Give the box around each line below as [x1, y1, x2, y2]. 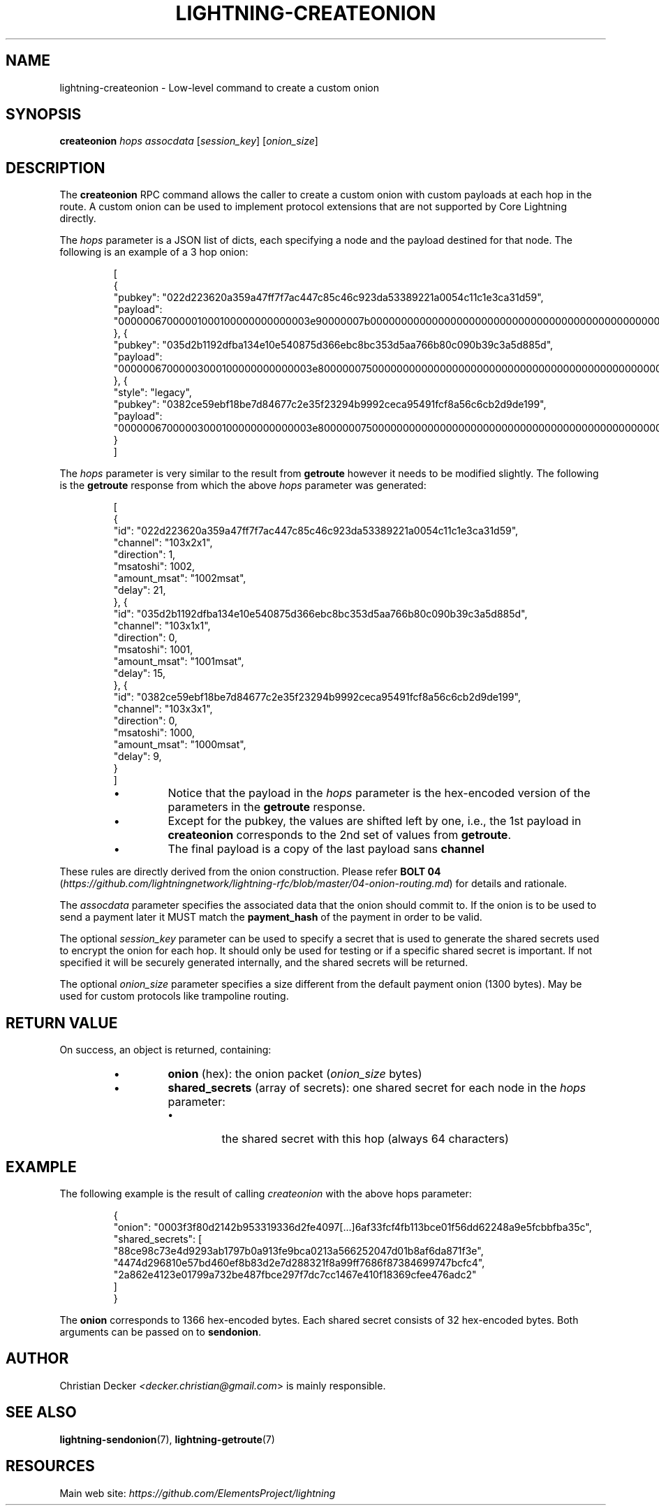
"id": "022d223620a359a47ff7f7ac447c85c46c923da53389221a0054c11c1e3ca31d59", [113, 525, 519, 537]
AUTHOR [6, 1350, 69, 1368]
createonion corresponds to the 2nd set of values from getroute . [168, 828, 511, 842]
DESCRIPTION [6, 159, 105, 177]
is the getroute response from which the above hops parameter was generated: [59, 479, 427, 492]
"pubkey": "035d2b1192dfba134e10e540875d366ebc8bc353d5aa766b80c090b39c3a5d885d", [113, 339, 554, 351]
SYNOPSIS [6, 105, 82, 124]
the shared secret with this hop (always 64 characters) [221, 1132, 509, 1146]
